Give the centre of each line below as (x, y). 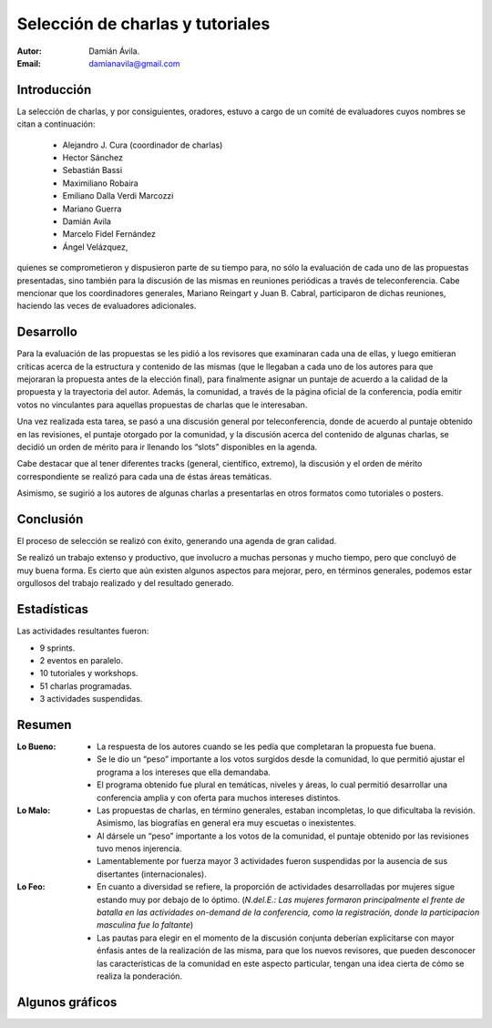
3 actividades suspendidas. (91, 699)
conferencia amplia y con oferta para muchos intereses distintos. (219, 797)
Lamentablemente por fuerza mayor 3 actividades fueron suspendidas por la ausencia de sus (272, 861)
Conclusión (50, 519)
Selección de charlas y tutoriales (143, 24)
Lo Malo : (34, 810)
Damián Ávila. (114, 51)
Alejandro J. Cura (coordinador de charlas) (143, 145)
